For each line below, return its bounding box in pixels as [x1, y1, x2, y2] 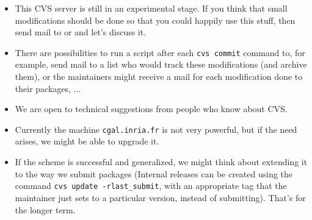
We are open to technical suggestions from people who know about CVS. [15, 102, 288, 115]
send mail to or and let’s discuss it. [15, 26, 147, 38]
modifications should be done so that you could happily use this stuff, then [15, 13, 296, 26]
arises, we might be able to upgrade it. [15, 135, 159, 147]
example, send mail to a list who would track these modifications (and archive [15, 58, 307, 71]
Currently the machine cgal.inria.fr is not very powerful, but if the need [15, 122, 297, 135]
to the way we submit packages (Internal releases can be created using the [15, 167, 293, 180]
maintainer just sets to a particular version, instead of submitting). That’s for [15, 191, 306, 204]
